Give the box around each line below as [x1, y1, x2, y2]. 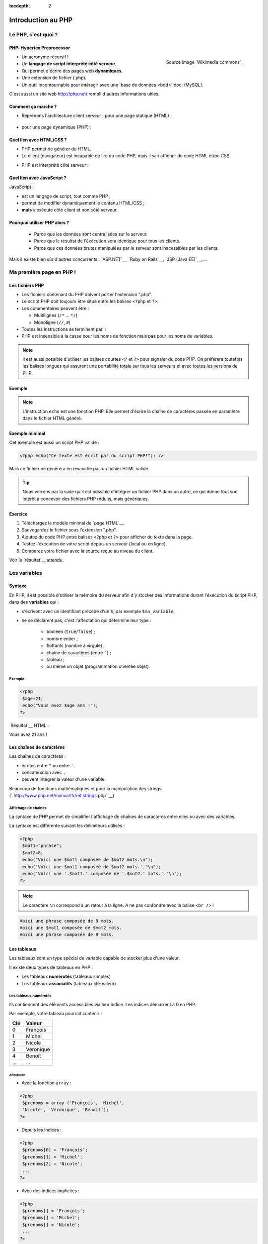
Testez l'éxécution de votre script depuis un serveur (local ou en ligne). [21, 541, 167, 547]
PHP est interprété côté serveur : [21, 162, 89, 168]
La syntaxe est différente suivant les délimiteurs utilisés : [9, 823, 125, 829]
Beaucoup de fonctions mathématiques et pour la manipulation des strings [9, 785, 162, 791]
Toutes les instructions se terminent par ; [21, 326, 107, 332]
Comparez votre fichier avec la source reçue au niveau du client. [21, 548, 154, 554]
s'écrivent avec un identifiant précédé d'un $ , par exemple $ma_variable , [21, 608, 175, 614]
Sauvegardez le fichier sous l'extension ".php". [21, 527, 117, 533]
